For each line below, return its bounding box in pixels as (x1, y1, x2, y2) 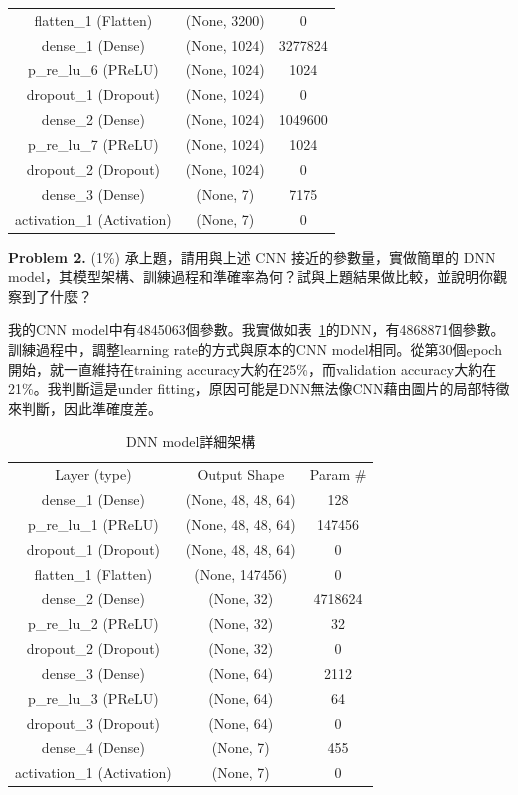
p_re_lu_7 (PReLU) (28, 133, 159, 154)
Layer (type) (55, 464, 132, 485)
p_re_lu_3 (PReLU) (28, 687, 159, 708)
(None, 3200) (185, 9, 265, 30)
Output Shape (197, 464, 285, 485)
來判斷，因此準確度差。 (8, 397, 162, 418)
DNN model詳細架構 (126, 431, 256, 452)
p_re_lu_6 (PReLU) (28, 59, 159, 80)
